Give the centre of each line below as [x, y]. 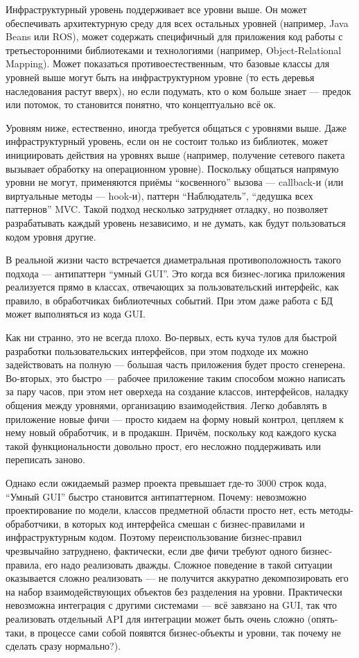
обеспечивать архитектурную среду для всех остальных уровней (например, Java [177, 23]
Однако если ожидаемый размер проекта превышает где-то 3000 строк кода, [166, 483]
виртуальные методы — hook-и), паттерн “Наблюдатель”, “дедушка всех [159, 195]
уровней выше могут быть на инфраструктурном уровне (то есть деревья [160, 77]
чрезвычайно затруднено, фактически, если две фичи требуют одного [152, 550]
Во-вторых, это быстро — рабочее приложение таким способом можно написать [175, 378]
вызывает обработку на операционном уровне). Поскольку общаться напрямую [172, 168]
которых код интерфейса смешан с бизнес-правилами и [189, 523]
